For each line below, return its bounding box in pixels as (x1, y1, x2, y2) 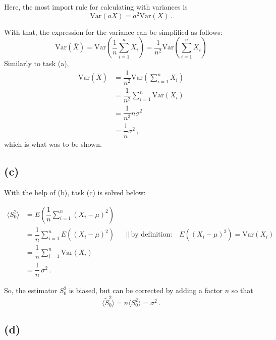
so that (231, 285, 253, 296)
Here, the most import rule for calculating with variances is (4, 2, 188, 12)
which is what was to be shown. (4, 139, 102, 149)
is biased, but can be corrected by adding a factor (69, 285, 223, 296)
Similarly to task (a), (4, 58, 69, 69)
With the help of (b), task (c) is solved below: (4, 187, 146, 198)
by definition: (131, 231, 173, 239)
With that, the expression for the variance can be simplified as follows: (4, 26, 223, 37)
